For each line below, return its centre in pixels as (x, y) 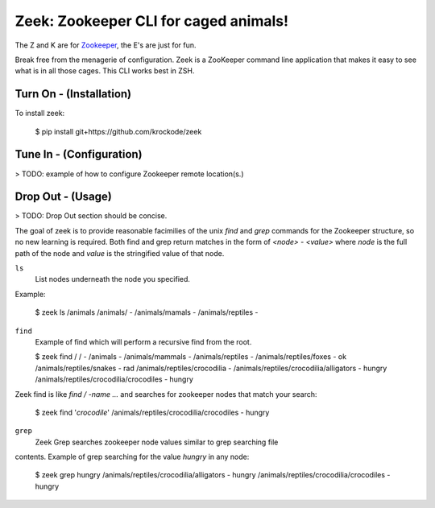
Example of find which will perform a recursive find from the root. (143, 341)
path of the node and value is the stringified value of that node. (120, 253)
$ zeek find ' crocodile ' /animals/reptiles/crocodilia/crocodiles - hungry (152, 412)
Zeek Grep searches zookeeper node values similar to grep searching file (157, 442)
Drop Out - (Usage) (63, 197)
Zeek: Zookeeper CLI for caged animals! (152, 21)
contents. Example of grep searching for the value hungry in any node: (132, 457)
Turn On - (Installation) (73, 94)
